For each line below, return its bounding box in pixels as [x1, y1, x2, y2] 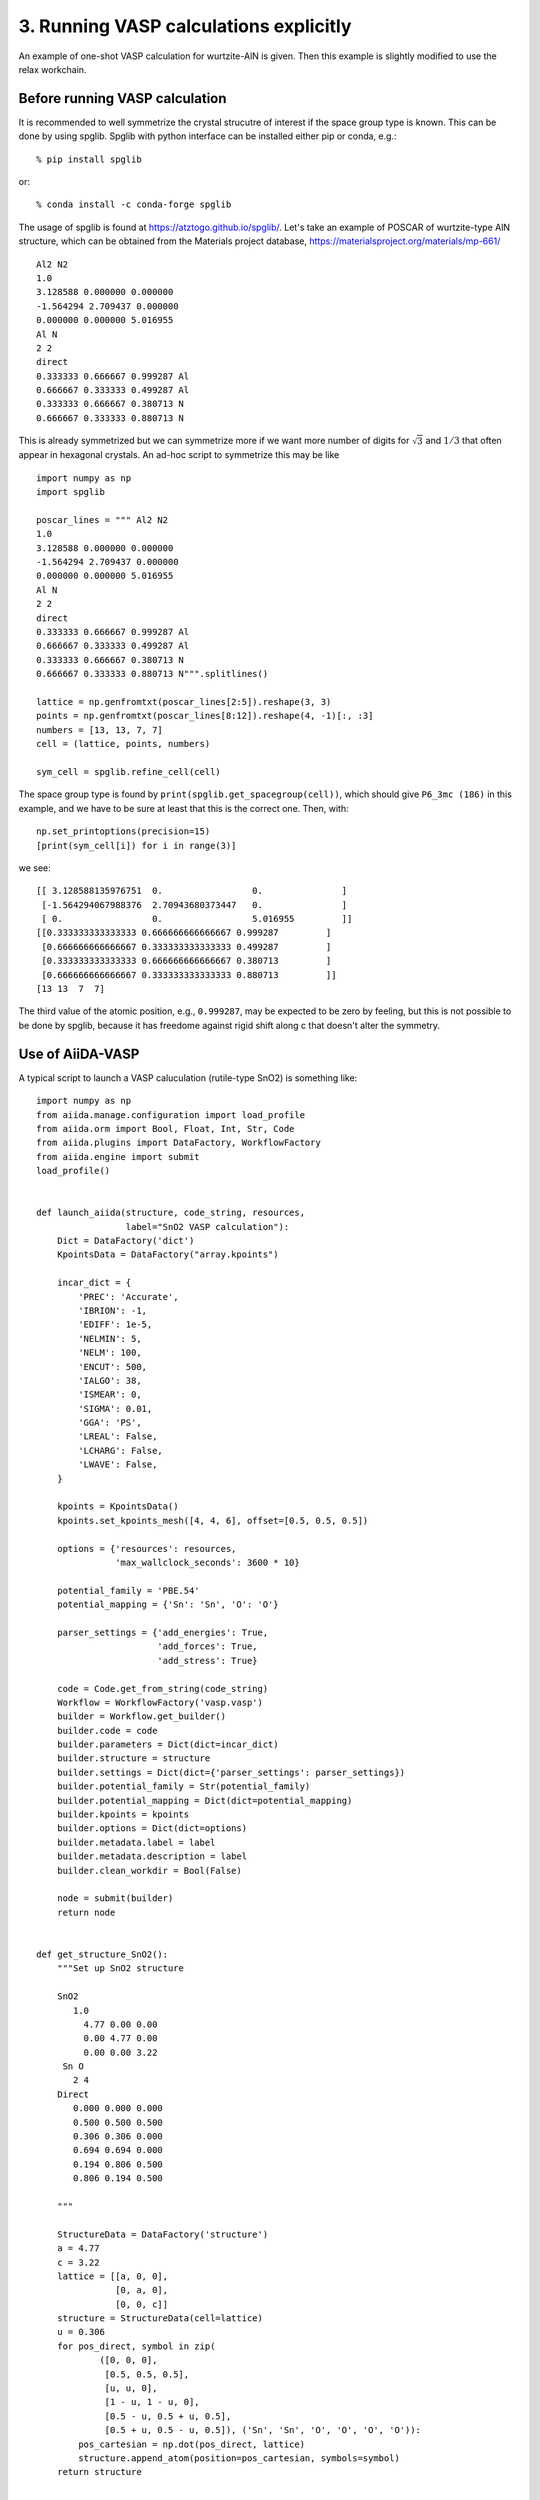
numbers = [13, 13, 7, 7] [36, 724, 164, 735]
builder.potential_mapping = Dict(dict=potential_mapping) [56, 1795, 353, 1806]
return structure [56, 2466, 142, 2478]
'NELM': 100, [78, 1347, 142, 1359]
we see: [18, 861, 52, 874]
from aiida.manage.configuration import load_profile [36, 1109, 305, 1120]
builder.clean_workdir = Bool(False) [56, 1865, 242, 1876]
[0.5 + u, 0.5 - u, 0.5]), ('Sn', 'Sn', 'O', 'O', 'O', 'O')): [104, 2425, 422, 2436]
